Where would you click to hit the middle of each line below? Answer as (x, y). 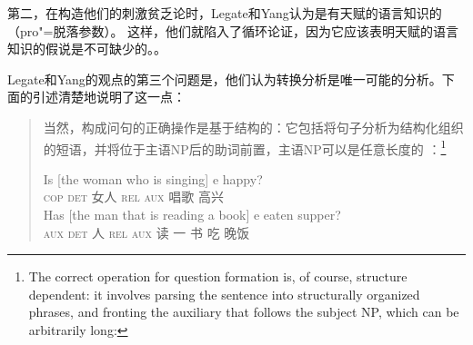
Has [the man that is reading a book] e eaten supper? (192, 214)
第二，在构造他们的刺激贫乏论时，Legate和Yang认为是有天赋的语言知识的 (225, 13)
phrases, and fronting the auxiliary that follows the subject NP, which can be (244, 312)
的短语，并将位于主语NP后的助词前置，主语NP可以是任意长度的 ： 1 (245, 147)
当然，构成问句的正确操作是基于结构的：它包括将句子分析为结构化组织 (253, 127)
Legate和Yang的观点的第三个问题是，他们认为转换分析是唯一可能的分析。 (225, 79)
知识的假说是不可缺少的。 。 (87, 49)
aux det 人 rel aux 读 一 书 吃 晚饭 (146, 232)
